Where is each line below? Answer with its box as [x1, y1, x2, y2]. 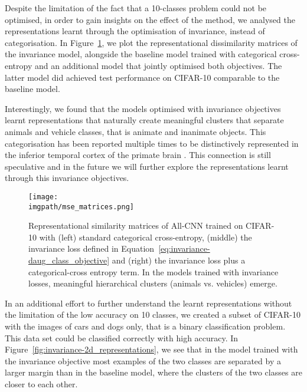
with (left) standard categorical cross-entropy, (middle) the [39, 230, 252, 243]
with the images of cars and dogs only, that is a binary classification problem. [5, 319, 286, 332]
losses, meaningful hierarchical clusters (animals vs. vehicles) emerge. [28, 277, 277, 289]
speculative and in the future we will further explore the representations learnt [5, 160, 289, 172]
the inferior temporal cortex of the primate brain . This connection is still [5, 149, 271, 161]
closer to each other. [5, 377, 78, 390]
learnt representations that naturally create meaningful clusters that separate [5, 114, 284, 126]
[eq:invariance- [158, 242, 210, 255]
